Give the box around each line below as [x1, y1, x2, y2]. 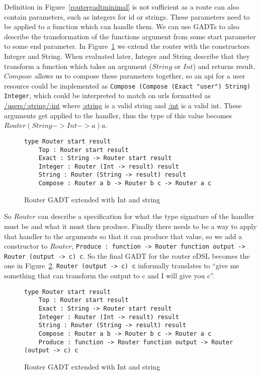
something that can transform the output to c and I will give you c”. [4, 270, 215, 281]
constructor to [4, 241, 48, 251]
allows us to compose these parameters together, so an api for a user [34, 70, 245, 81]
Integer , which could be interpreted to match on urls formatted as [4, 90, 211, 101]
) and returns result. [193, 60, 255, 71]
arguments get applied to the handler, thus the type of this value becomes [4, 110, 232, 120]
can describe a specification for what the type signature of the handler [38, 211, 254, 221]
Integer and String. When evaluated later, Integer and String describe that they [4, 50, 250, 61]
